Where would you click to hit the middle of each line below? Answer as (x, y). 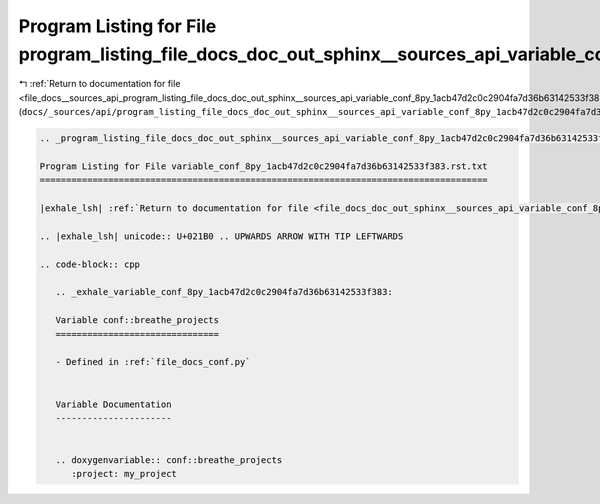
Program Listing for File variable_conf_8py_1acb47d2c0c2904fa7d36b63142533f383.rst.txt (264, 166)
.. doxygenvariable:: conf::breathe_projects (169, 460)
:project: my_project (124, 474)
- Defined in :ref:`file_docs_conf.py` (153, 362)
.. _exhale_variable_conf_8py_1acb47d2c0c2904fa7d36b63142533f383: (224, 292)
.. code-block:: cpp (89, 264)
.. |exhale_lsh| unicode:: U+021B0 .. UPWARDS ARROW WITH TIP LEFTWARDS (221, 236)
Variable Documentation (113, 404)
